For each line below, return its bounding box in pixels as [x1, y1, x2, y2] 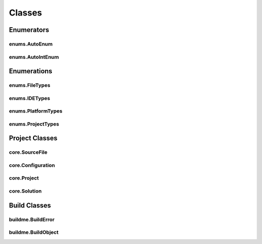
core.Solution [9, 188, 42, 195]
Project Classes [9, 134, 58, 143]
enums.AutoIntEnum [9, 53, 59, 60]
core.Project [9, 175, 39, 181]
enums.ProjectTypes [9, 120, 59, 127]
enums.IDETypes [9, 95, 50, 101]
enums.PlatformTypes [9, 108, 63, 114]
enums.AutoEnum [9, 40, 53, 47]
